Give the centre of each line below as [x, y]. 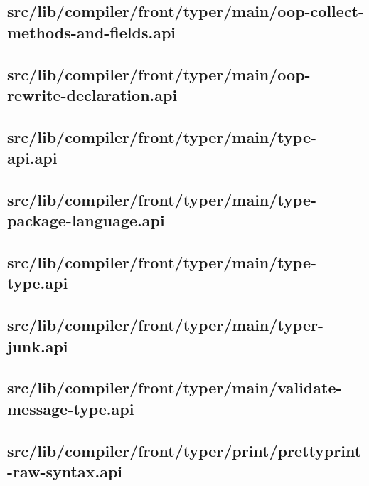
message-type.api [71, 408]
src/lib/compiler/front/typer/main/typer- [165, 325]
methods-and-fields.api [92, 32]
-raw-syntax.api [65, 471]
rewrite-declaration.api [92, 94]
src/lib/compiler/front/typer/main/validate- [175, 387]
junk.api [38, 345]
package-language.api [86, 220]
